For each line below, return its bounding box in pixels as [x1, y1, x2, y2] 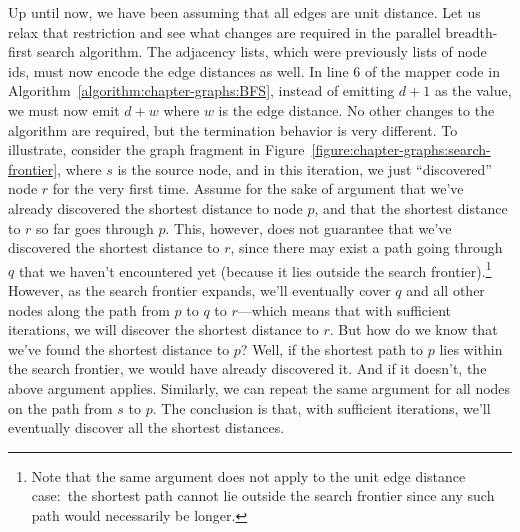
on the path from [8, 397, 113, 418]
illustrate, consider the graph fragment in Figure [8, 139, 305, 160]
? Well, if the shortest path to [240, 338, 424, 359]
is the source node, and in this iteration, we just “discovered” [117, 158, 492, 179]
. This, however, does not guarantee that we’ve [165, 217, 452, 238]
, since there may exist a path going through [230, 237, 503, 258]
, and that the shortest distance [314, 197, 508, 218]
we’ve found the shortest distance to [8, 338, 230, 359]
